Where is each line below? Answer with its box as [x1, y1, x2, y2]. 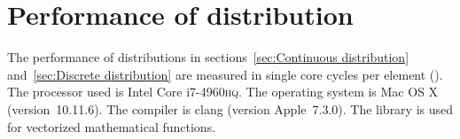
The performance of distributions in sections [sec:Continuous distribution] [7, 48, 409, 66]
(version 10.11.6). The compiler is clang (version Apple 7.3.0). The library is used [7, 99, 454, 118]
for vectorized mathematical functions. [7, 117, 216, 135]
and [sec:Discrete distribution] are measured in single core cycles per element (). [7, 65, 443, 83]
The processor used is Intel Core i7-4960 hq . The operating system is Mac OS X [7, 82, 439, 101]
